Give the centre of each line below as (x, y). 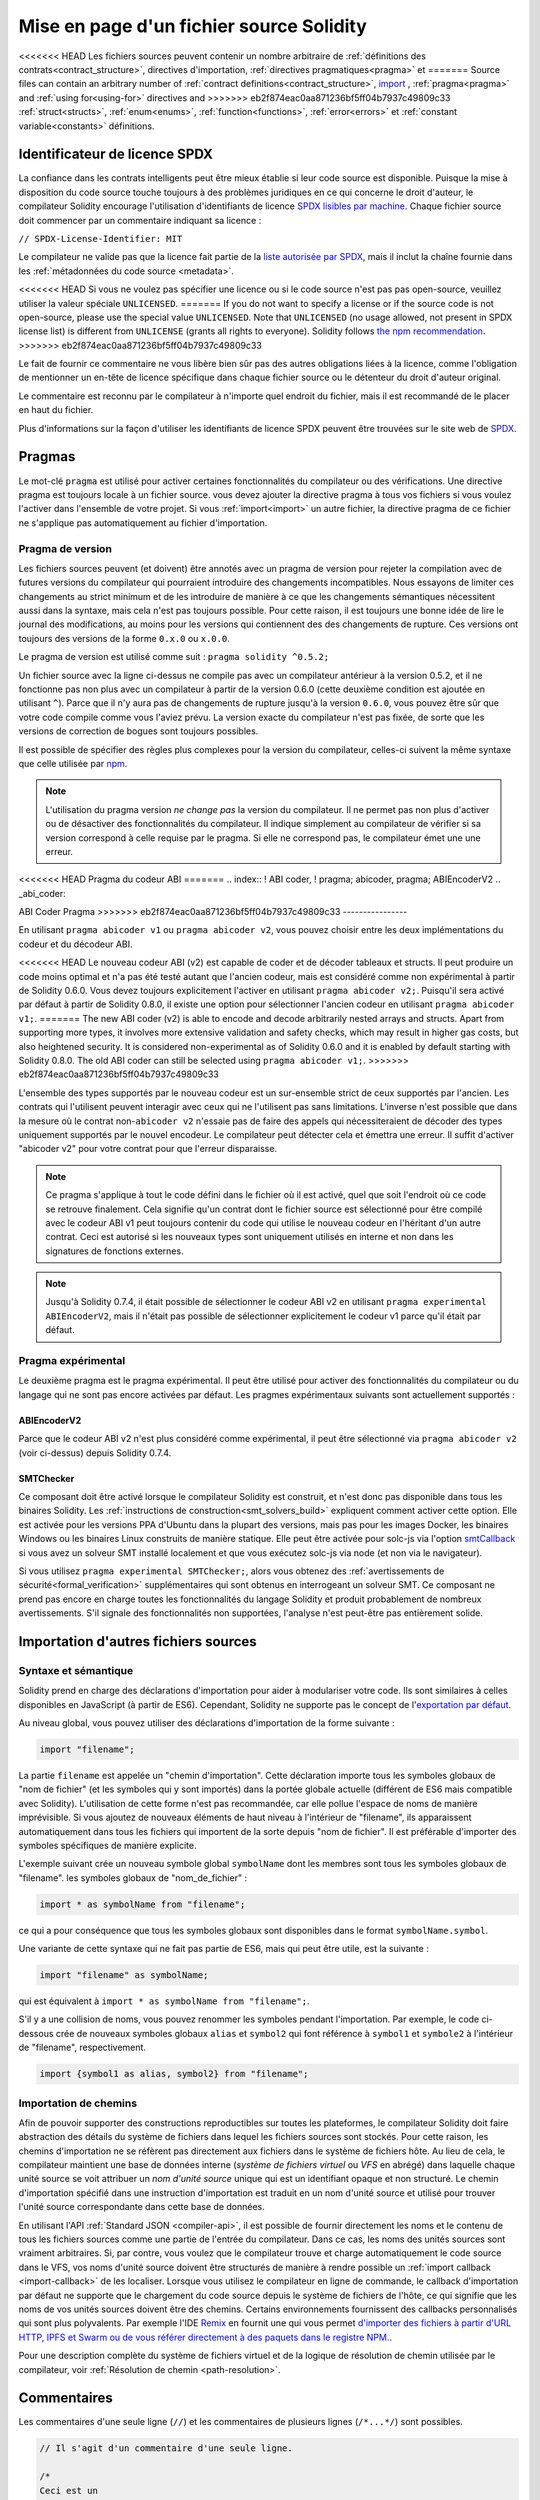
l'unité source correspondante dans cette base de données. (141, 2207)
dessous (36, 2033)
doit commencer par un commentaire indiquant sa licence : (140, 220)
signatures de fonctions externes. (114, 1251)
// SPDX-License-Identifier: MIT (100, 238)
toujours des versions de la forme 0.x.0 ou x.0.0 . (124, 638)
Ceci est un (69, 2490)
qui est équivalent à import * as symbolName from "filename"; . (164, 2001)
